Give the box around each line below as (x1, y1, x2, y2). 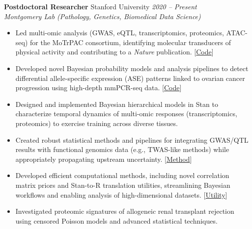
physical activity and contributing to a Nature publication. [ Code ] (15, 47, 214, 57)
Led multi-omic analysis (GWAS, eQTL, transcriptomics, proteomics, (15, 27, 224, 38)
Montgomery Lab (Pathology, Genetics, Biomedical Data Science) (4, 11, 201, 21)
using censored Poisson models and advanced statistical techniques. (15, 215, 218, 226)
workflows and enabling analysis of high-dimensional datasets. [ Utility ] (15, 189, 227, 200)
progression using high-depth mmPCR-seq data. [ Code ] (15, 82, 182, 93)
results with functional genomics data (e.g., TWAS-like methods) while (15, 144, 229, 154)
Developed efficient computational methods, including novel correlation (15, 170, 229, 180)
